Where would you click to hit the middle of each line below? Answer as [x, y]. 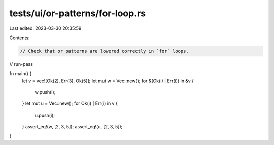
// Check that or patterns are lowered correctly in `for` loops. [104, 51]
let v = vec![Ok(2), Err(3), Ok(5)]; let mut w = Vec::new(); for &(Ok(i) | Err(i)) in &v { [108, 81]
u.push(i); [45, 115]
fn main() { [21, 74]
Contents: [20, 38]
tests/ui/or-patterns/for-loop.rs [78, 13]
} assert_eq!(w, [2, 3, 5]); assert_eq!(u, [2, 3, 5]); [72, 127]
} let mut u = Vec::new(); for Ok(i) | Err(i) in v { [70, 103]
